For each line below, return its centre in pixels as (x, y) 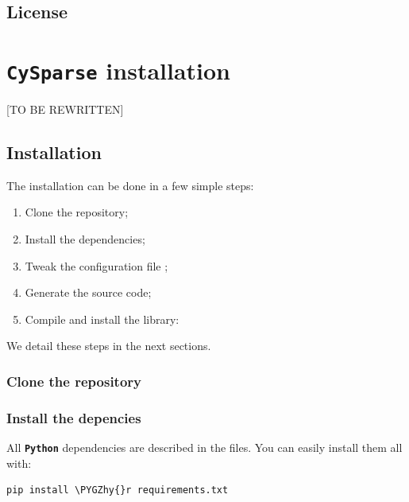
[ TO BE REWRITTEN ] (65, 109)
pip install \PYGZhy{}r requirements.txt (118, 490)
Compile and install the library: (102, 319)
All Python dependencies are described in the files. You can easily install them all (204, 448)
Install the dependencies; (85, 239)
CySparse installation (119, 70)
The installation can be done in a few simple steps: (130, 185)
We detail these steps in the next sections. (109, 346)
